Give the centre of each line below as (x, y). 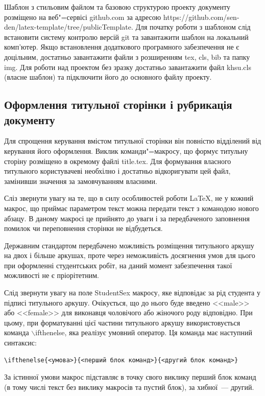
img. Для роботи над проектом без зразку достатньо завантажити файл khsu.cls (128, 67)
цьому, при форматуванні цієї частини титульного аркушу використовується (122, 322)
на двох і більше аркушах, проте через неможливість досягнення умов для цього (130, 255)
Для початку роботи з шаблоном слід (193, 27)
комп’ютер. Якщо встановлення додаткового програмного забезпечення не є (122, 47)
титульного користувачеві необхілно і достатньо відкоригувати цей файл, (117, 171)
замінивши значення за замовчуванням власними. (81, 181)
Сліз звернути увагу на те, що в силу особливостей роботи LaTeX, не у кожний (129, 198)
